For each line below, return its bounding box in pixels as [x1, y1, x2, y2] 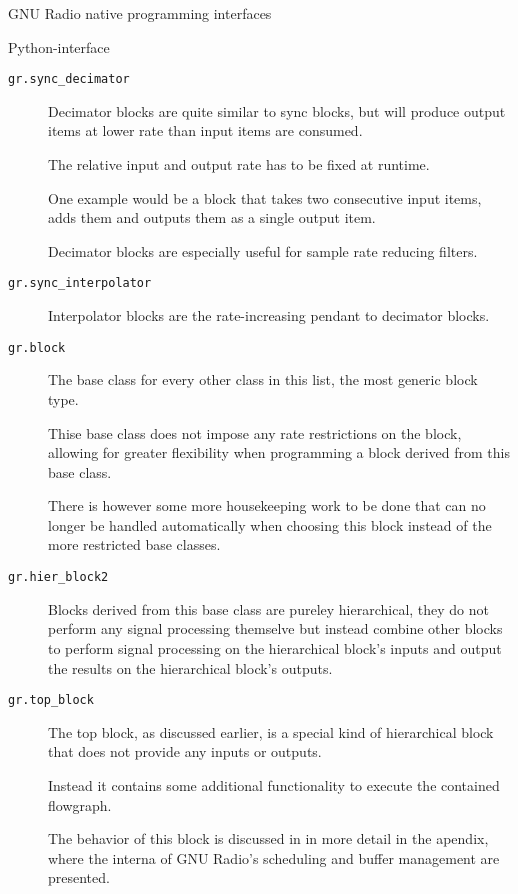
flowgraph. [48, 794, 112, 815]
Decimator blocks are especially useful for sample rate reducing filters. [48, 240, 478, 261]
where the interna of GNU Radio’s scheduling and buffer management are [48, 847, 500, 868]
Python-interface [8, 36, 110, 57]
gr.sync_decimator [8, 72, 130, 87]
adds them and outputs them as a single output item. [48, 207, 376, 228]
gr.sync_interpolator [8, 276, 152, 291]
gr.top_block [8, 693, 94, 708]
